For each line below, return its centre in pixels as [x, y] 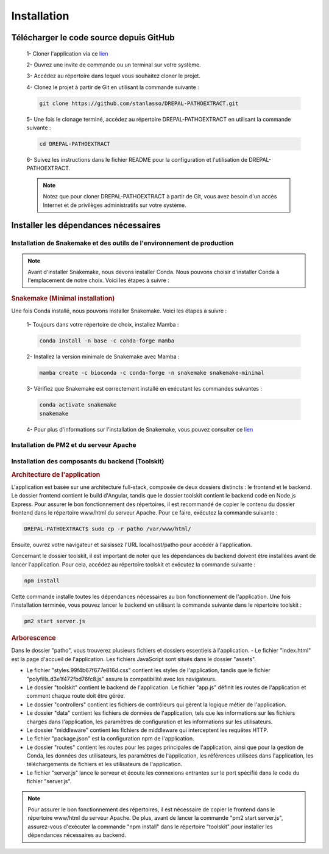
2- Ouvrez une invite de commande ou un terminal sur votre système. [114, 65]
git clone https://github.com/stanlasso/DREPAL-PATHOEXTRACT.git [139, 103]
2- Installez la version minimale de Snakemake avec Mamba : [103, 356]
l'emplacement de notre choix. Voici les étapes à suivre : [99, 280]
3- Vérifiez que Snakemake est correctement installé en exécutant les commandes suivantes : [144, 389]
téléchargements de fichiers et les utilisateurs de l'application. [104, 764]
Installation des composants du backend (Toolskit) [88, 461]
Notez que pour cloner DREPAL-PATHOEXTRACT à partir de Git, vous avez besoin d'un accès [160, 197]
